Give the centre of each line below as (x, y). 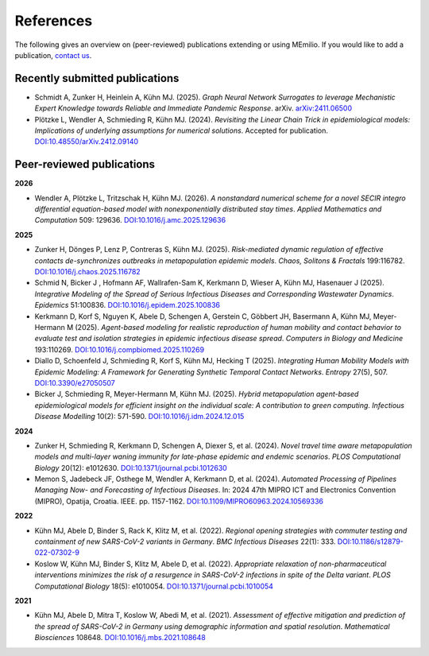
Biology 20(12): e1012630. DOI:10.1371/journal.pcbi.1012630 (131, 468)
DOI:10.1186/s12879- (371, 541)
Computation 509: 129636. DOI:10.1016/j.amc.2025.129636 (130, 220)
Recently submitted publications (97, 78)
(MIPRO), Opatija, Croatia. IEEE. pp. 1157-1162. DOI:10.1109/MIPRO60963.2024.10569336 (179, 501)
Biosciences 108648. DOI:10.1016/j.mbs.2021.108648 (120, 638)
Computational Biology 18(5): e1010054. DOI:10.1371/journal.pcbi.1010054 (154, 586)
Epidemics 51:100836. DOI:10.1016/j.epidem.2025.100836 (128, 305)
